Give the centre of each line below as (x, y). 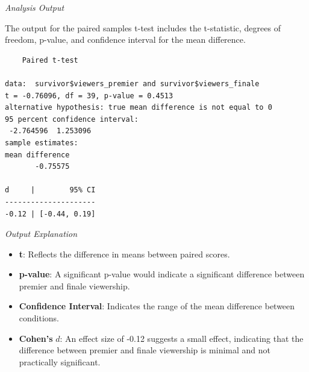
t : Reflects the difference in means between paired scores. (124, 254)
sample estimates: (42, 143)
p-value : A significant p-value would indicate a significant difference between (162, 274)
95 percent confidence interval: (72, 119)
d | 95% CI (50, 190)
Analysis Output (35, 7)
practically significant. (60, 361)
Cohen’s (36, 338)
